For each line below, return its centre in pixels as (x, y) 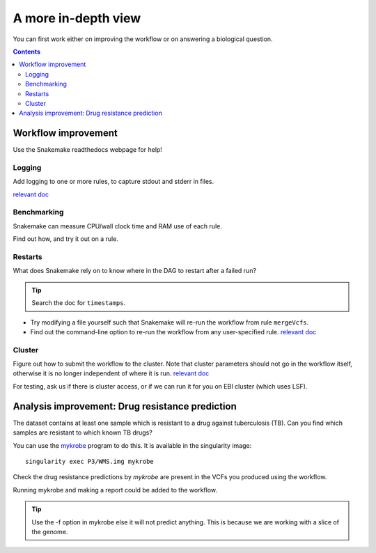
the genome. (50, 531)
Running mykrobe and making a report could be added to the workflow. (115, 490)
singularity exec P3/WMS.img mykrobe (90, 461)
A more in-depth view (77, 18)
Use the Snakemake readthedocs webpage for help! (88, 150)
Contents (27, 52)
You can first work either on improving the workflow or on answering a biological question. (143, 39)
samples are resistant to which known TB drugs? (83, 433)
